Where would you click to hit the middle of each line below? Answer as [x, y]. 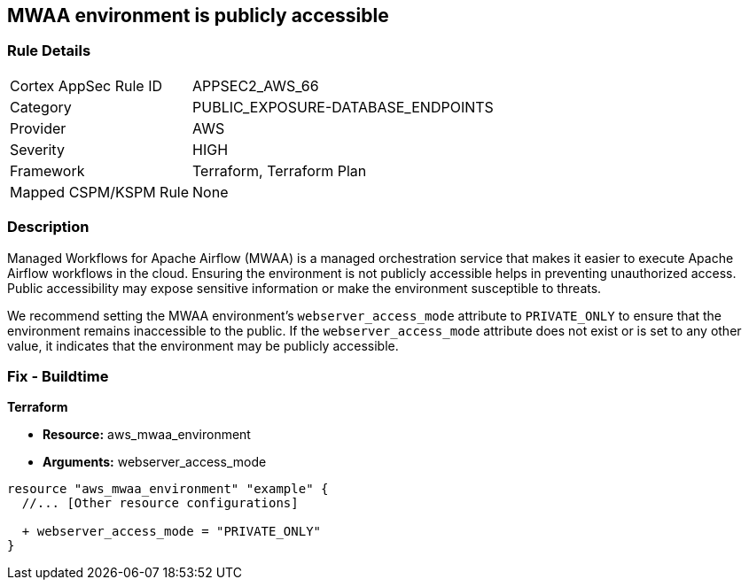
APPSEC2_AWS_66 [256, 85]
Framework [47, 170]
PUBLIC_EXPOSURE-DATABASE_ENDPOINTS [343, 107]
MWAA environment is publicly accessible [198, 15]
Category [41, 107]
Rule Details [49, 51]
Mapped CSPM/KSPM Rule [100, 192]
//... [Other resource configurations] [160, 503]
